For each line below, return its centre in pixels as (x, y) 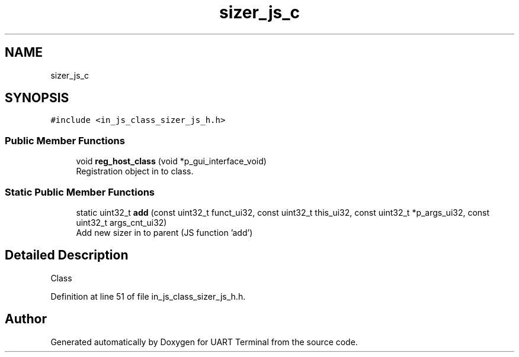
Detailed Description (67, 255)
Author (26, 319)
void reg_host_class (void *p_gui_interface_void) (171, 161)
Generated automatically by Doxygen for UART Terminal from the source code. (204, 342)
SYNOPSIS (37, 98)
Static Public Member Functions (80, 192)
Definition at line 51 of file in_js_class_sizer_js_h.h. (148, 296)
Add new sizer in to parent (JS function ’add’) (164, 232)
